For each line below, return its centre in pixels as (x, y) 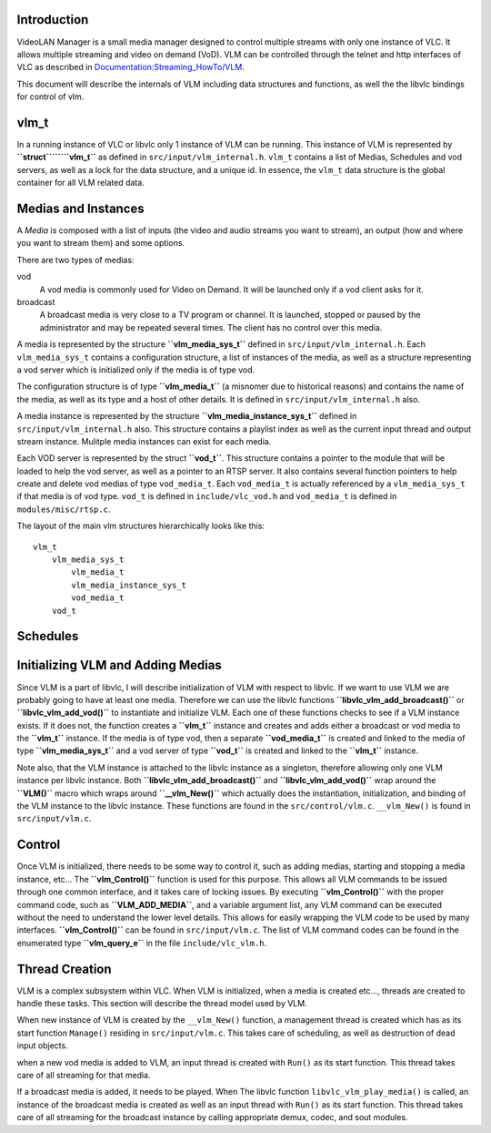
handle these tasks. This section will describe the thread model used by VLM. (162, 1003)
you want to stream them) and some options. (101, 243)
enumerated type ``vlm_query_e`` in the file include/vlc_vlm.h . (142, 943)
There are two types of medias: (75, 260)
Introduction (53, 20)
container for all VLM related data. (80, 183)
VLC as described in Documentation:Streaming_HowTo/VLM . (131, 67)
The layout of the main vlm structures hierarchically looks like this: (141, 526)
